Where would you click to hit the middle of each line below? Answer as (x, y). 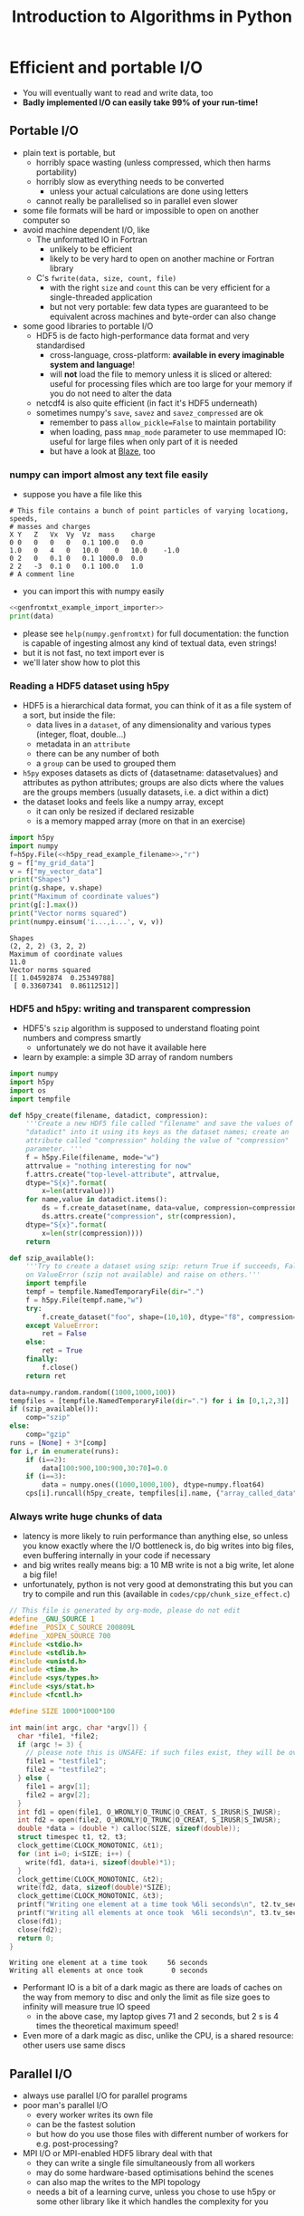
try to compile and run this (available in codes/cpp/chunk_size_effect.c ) (156, 1594)
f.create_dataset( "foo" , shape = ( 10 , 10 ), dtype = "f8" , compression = (170, 1317)
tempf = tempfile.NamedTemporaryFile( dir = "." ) (115, 1292)
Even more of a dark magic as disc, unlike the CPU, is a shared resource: (158, 2036)
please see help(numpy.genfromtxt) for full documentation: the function (156, 633)
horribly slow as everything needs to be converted (130, 181)
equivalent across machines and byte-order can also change (163, 316)
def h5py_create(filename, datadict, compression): (109, 1115)
